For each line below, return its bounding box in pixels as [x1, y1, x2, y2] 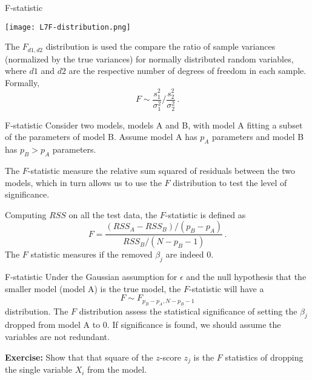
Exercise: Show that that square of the [5, 350, 153, 363]
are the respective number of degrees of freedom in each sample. [68, 64, 307, 77]
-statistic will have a [189, 282, 264, 295]
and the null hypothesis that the [186, 270, 307, 283]
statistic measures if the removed [30, 248, 153, 261]
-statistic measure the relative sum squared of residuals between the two [27, 164, 296, 177]
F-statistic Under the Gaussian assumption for [5, 270, 178, 283]
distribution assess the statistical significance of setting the [79, 304, 297, 317]
